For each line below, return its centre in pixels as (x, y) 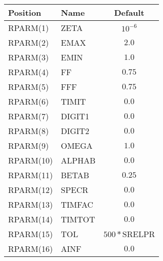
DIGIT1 (75, 116)
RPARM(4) (29, 72)
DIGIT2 (75, 131)
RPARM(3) (29, 57)
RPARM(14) (31, 219)
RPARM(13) (31, 204)
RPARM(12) (31, 190)
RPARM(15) (31, 234)
